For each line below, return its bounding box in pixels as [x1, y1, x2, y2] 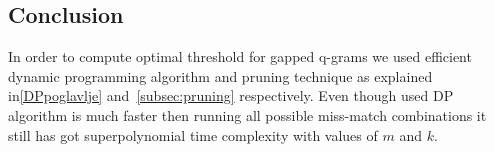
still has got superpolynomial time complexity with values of [8, 124, 378, 145]
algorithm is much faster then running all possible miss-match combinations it [8, 104, 487, 125]
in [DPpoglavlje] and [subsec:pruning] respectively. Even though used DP [8, 85, 454, 106]
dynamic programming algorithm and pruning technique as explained [8, 65, 433, 86]
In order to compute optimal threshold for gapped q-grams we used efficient [8, 46, 472, 67]
